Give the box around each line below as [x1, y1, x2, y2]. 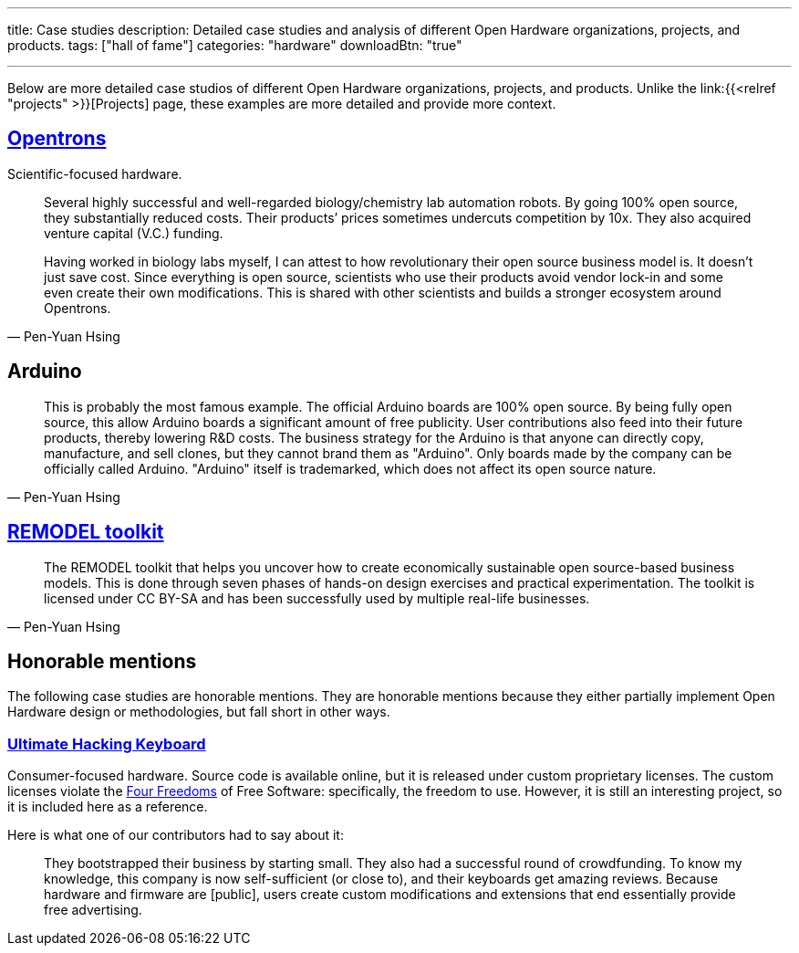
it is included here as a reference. [7, 799, 208, 815]
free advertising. [44, 902, 142, 918]
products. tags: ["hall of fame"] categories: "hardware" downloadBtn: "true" [7, 37, 462, 53]
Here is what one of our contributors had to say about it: [7, 827, 344, 843]
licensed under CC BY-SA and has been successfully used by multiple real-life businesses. [44, 590, 590, 606]
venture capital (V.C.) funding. [44, 225, 223, 241]
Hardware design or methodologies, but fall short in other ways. [7, 704, 390, 720]
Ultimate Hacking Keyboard [7, 734, 206, 753]
